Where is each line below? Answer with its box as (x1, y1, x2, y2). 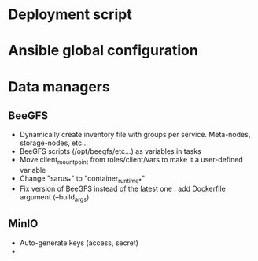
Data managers (8, 77, 110, 95)
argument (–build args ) (19, 192, 90, 203)
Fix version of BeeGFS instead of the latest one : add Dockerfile (19, 184, 226, 193)
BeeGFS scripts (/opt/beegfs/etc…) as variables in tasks (19, 147, 202, 156)
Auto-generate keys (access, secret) (19, 238, 139, 248)
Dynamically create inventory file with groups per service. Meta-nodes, (19, 130, 251, 140)
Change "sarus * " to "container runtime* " (19, 173, 146, 185)
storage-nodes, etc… (19, 138, 88, 147)
